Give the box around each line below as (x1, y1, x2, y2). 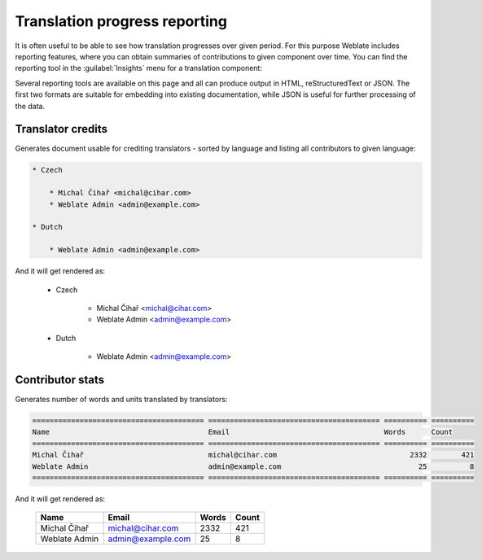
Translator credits (15, 122, 108, 136)
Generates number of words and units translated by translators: (15, 394, 228, 404)
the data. (15, 101, 45, 111)
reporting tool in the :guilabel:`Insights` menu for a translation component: (15, 63, 262, 73)
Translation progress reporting (15, 12, 228, 30)
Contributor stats (15, 373, 105, 387)
